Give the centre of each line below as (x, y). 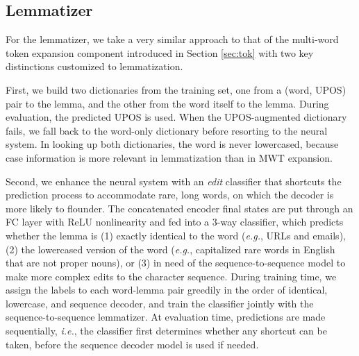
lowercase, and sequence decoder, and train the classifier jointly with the (160, 303)
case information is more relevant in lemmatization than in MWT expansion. (169, 157)
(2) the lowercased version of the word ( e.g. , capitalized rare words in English (170, 249)
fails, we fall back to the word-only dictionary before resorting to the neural (167, 130)
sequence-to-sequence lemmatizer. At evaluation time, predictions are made (166, 317)
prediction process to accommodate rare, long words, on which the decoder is (170, 195)
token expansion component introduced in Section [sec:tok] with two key (160, 52)
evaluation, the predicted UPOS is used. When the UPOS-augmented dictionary (176, 117)
